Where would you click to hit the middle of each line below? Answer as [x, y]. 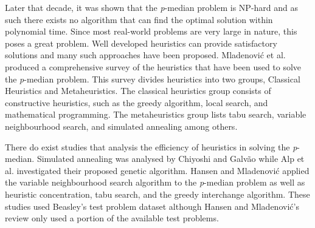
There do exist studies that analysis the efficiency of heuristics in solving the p [151, 146]
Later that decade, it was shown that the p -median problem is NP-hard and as [152, 7]
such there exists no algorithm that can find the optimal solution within [139, 19]
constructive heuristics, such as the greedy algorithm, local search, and [137, 102]
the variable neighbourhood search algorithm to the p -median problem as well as [155, 182]
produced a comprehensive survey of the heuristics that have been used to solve [153, 66]
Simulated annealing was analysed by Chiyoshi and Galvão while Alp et [171, 159]
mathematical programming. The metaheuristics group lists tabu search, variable [156, 114]
